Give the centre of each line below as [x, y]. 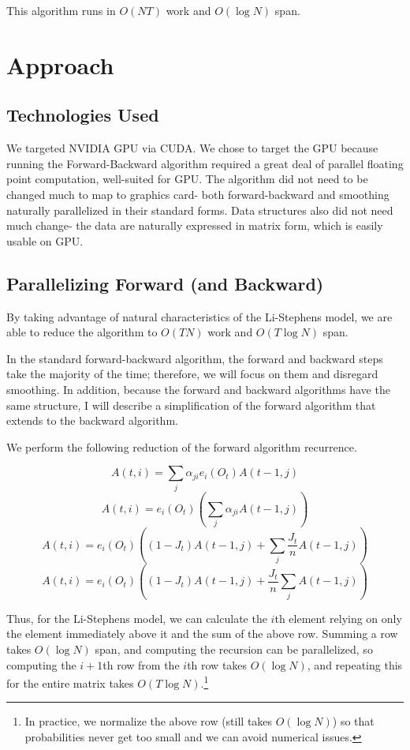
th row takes [217, 664]
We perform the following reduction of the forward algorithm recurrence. [182, 446]
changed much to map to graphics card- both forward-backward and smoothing [198, 194]
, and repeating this [355, 664]
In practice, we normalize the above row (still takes [149, 721]
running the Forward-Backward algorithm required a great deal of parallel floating [205, 163]
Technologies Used [83, 115]
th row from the [141, 664]
